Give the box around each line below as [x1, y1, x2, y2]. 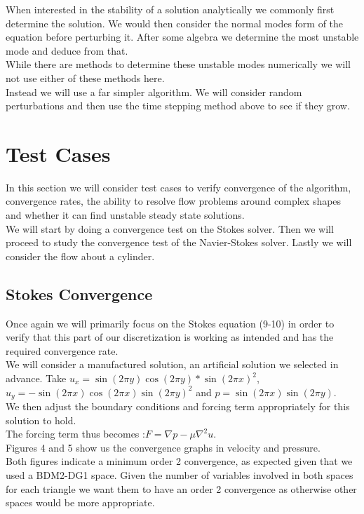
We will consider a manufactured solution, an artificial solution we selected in [6, 357, 339, 372]
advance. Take [6, 371, 67, 386]
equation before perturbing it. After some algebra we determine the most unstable [6, 29, 359, 44]
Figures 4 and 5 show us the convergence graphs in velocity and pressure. [6, 440, 321, 454]
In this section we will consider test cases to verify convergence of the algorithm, [6, 180, 351, 194]
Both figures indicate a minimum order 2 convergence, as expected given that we [6, 454, 353, 468]
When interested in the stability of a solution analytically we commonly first [6, 2, 335, 16]
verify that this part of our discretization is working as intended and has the [6, 330, 334, 344]
